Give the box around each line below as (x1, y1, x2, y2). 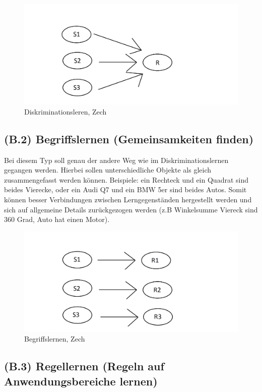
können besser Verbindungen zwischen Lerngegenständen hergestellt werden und (4, 194, 252, 204)
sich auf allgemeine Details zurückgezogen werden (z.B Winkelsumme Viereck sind (4, 204, 258, 214)
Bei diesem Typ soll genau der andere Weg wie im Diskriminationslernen (4, 154, 229, 165)
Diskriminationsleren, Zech (24, 106, 107, 117)
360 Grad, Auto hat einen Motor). (4, 214, 110, 225)
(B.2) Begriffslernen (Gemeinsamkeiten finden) (4, 131, 254, 146)
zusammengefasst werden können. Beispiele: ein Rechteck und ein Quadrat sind (4, 174, 248, 185)
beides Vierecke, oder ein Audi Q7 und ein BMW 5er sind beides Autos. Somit (4, 184, 247, 195)
